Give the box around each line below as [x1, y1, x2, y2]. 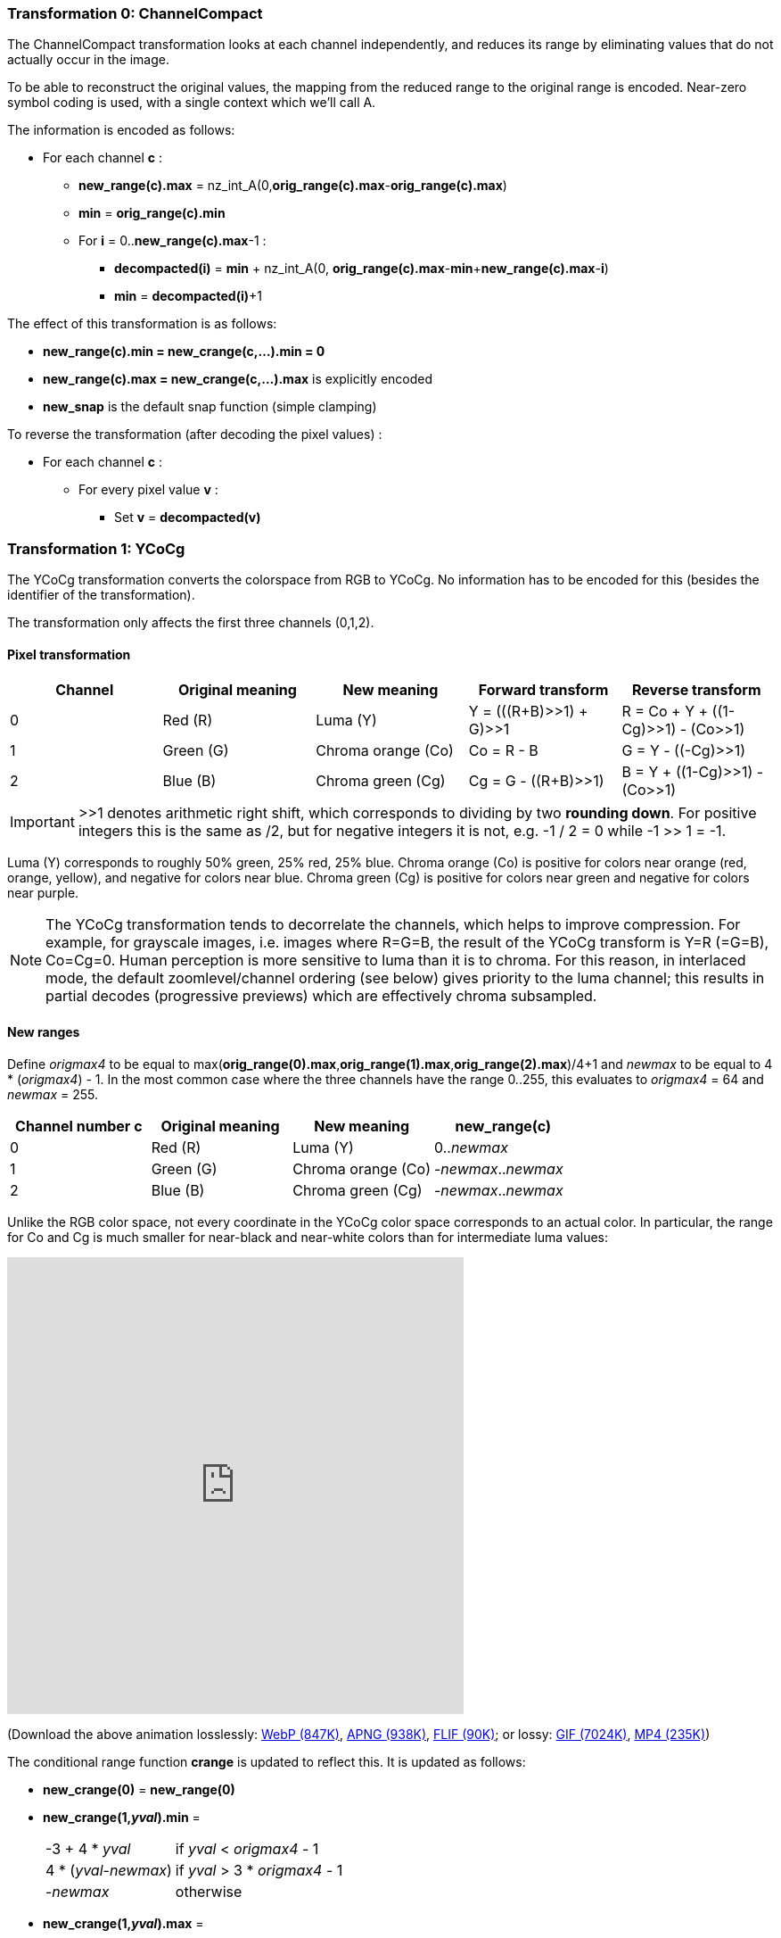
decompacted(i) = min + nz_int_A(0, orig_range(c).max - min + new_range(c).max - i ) [114, 261, 609, 277]
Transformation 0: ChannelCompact [7, 4, 263, 22]
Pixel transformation [7, 646, 131, 662]
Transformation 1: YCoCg [7, 539, 185, 558]
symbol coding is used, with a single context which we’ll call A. [7, 95, 376, 111]
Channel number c [15, 1116, 143, 1135]
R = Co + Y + [621, 702, 709, 721]
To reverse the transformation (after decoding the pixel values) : [7, 427, 382, 443]
